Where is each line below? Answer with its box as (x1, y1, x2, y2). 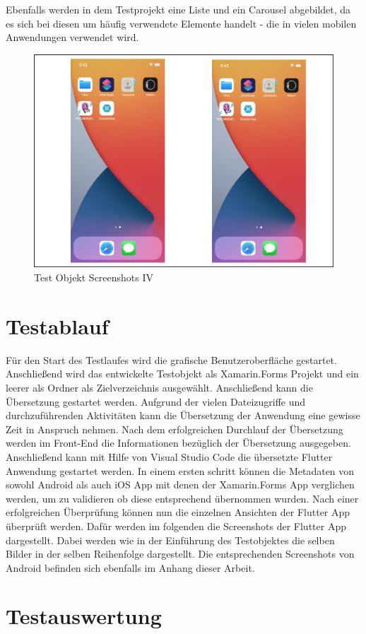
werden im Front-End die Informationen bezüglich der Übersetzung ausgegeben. (6, 435, 351, 450)
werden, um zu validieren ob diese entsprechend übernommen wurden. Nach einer (6, 491, 359, 505)
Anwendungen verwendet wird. (6, 30, 139, 45)
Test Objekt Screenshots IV (34, 270, 154, 285)
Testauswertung (6, 601, 162, 630)
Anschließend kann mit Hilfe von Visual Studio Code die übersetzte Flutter (6, 449, 333, 464)
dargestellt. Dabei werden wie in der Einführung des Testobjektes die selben (6, 532, 335, 547)
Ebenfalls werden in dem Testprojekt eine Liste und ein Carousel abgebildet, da (6, 2, 351, 16)
